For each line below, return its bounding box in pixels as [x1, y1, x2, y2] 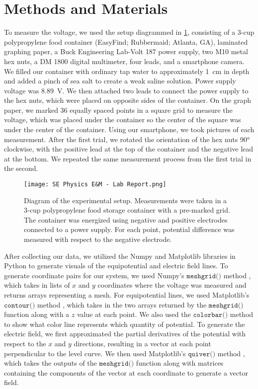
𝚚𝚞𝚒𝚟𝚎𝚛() [188, 350, 216, 358]
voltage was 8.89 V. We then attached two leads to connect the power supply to [4, 85, 249, 95]
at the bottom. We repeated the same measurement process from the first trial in [4, 153, 252, 163]
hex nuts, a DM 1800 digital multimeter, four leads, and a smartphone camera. [4, 56, 245, 66]
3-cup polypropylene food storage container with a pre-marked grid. [24, 205, 230, 215]
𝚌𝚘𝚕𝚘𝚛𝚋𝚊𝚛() [193, 311, 228, 319]
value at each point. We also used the [77, 309, 191, 319]
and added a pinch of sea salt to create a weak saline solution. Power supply [4, 76, 236, 86]
